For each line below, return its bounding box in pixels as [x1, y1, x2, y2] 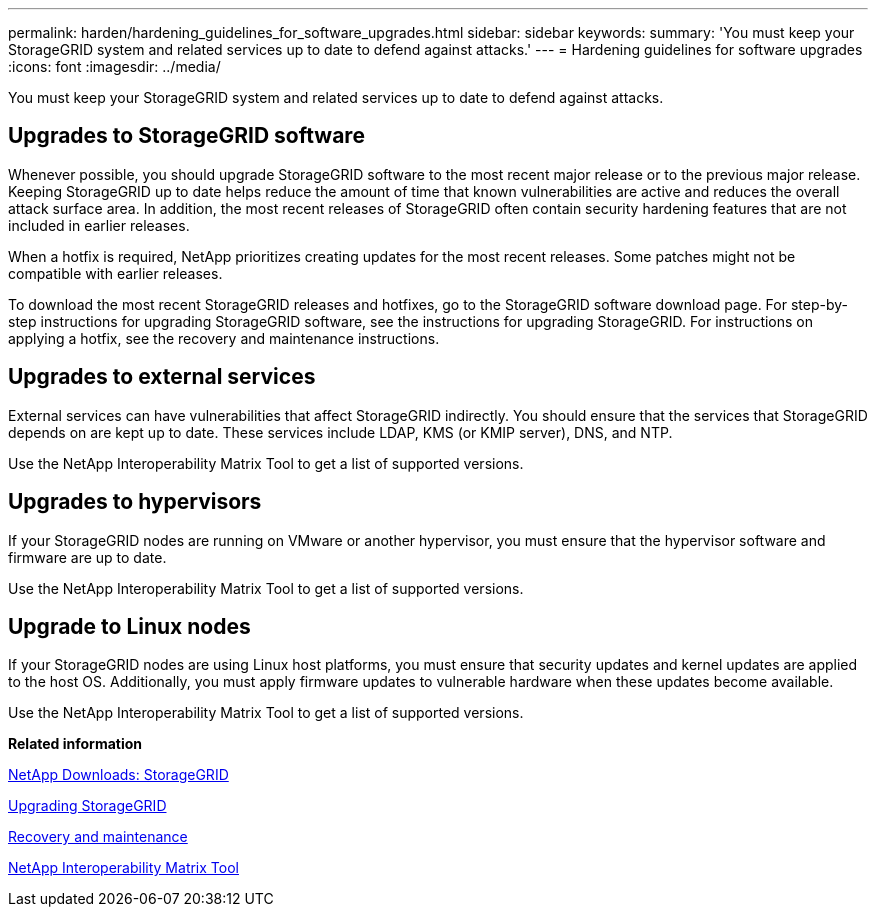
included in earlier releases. [8, 216, 190, 234]
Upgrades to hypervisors [8, 489, 262, 515]
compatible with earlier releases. [8, 264, 223, 282]
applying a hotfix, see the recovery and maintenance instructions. [8, 329, 440, 347]
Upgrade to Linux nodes [8, 613, 251, 639]
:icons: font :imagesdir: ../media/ [8, 58, 221, 75]
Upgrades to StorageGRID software [8, 123, 365, 149]
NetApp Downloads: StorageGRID [8, 766, 229, 784]
